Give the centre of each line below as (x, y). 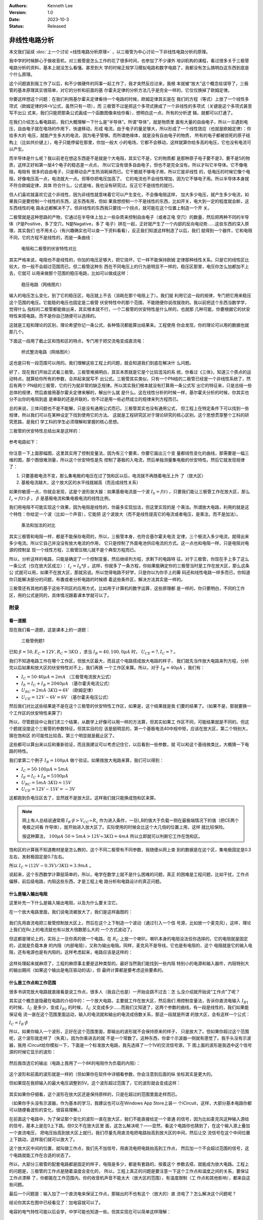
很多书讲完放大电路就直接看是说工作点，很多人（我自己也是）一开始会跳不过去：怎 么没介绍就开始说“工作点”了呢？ (125, 992)
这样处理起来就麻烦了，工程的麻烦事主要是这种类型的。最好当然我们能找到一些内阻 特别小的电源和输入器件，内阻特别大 (129, 963)
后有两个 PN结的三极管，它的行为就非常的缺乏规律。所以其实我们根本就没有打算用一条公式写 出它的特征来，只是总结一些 (131, 386)
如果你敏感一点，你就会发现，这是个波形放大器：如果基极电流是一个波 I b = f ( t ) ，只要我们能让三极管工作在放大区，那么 (130, 492)
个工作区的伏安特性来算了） (37, 713)
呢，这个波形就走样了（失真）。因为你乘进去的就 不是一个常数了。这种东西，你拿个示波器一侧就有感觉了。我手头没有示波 (130, 1038)
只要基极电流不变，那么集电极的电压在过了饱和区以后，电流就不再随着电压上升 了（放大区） (113, 475)
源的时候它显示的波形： (32, 1052)
